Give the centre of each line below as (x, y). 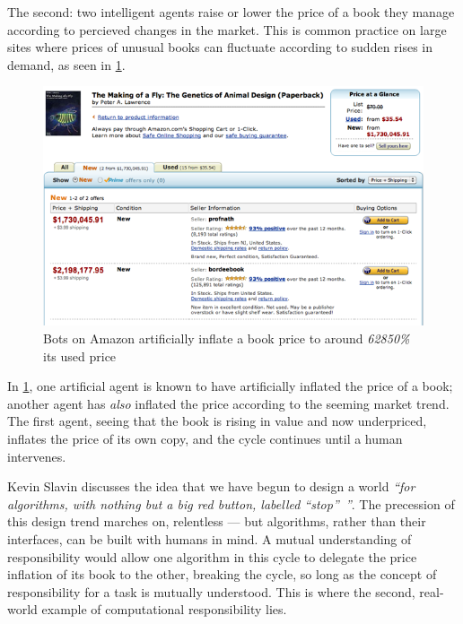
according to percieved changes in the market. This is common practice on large (227, 29)
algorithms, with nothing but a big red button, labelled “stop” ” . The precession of (231, 503)
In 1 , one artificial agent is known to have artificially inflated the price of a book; (230, 386)
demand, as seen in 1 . (66, 64)
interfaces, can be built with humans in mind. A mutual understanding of (210, 539)
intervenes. (37, 456)
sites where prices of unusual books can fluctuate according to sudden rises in (220, 47)
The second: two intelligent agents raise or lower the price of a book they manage (231, 12)
